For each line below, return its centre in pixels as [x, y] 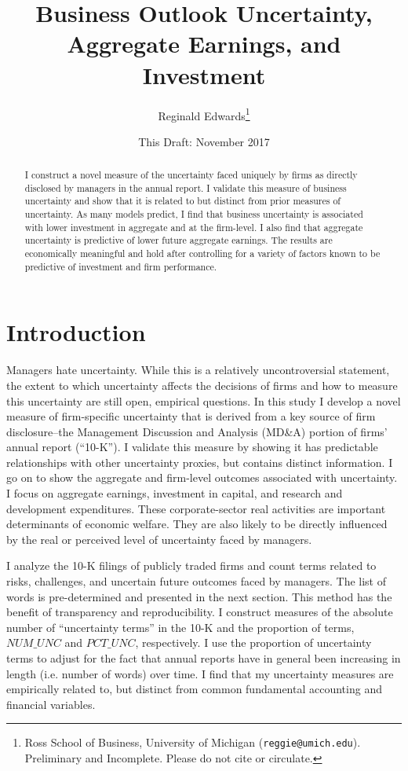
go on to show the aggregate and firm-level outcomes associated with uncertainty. [202, 477]
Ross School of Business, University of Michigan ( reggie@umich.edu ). [193, 742]
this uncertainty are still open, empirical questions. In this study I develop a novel [204, 400]
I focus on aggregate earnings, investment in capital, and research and [175, 493]
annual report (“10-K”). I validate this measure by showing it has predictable [192, 447]
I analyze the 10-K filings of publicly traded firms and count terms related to [191, 565]
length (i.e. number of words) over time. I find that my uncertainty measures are [200, 673]
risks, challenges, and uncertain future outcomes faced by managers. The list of [196, 581]
